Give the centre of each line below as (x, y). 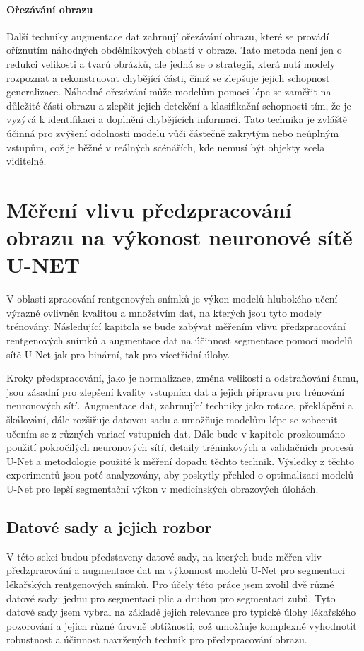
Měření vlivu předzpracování (149, 209)
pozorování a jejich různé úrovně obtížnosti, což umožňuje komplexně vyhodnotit (182, 625)
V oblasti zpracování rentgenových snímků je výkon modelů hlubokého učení (172, 299)
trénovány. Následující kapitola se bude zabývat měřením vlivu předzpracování (176, 326)
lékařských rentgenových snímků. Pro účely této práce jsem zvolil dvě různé (170, 583)
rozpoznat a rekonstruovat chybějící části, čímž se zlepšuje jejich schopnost (168, 77)
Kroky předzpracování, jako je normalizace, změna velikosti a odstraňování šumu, (183, 378)
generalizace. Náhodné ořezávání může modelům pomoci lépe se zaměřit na (169, 92)
